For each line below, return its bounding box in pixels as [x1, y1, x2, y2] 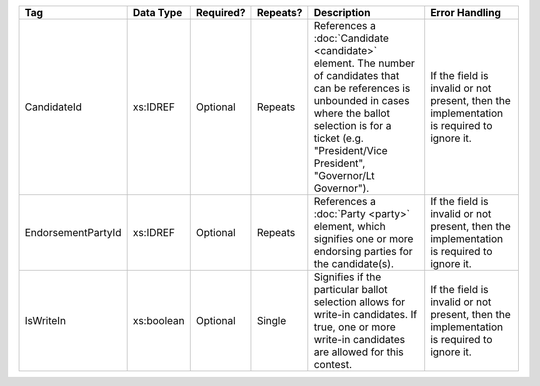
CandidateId [24, 100, 82, 114]
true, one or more [313, 320, 396, 334]
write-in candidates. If [313, 308, 418, 321]
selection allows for [313, 295, 406, 309]
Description [313, 6, 371, 19]
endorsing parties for [313, 245, 414, 258]
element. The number [313, 56, 415, 70]
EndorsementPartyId [24, 226, 122, 239]
